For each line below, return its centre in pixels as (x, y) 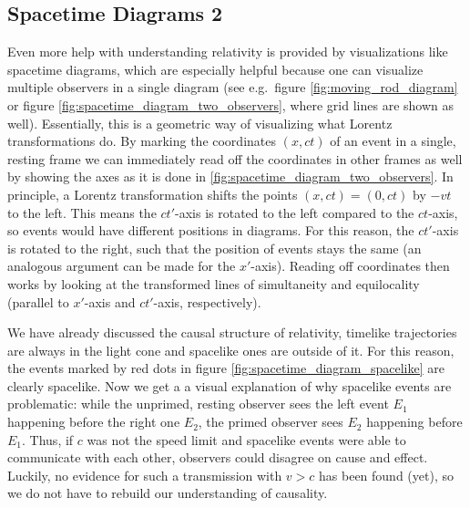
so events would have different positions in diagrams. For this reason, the (211, 230)
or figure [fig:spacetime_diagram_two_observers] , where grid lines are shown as (230, 104)
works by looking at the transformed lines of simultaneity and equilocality (214, 283)
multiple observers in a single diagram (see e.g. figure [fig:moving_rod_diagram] (233, 87)
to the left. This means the (82, 212)
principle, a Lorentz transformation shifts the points (153, 194)
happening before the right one (94, 422)
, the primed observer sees (271, 422)
